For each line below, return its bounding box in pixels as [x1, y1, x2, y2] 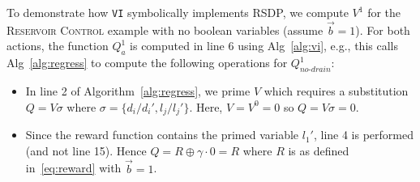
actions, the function [6, 37, 109, 54]
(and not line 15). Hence [25, 142, 147, 159]
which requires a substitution [264, 83, 409, 99]
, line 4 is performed [313, 126, 414, 143]
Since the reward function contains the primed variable [25, 126, 299, 143]
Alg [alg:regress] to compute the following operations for [6, 54, 288, 71]
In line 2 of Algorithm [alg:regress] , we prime [25, 83, 251, 99]
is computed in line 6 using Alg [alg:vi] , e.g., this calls [130, 37, 398, 54]
